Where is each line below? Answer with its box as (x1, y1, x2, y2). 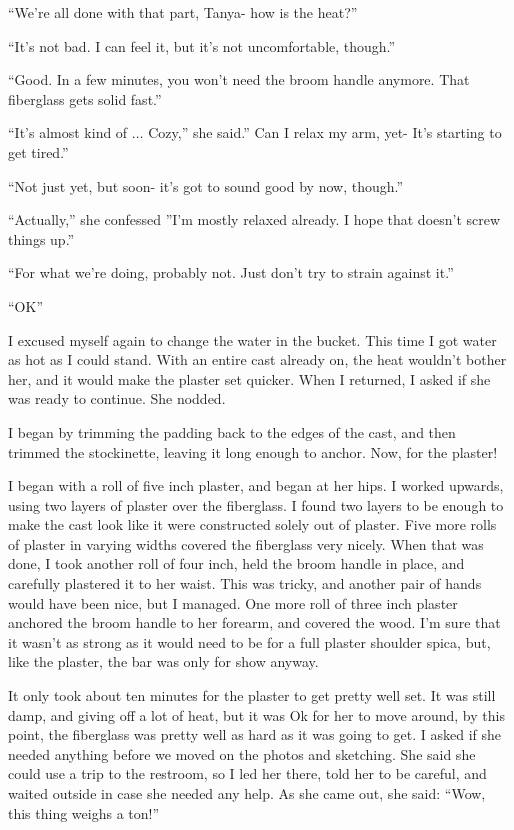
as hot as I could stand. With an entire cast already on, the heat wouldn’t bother (8, 349, 507, 370)
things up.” (8, 228, 75, 249)
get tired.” (8, 141, 69, 162)
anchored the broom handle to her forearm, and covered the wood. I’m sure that (8, 612, 501, 633)
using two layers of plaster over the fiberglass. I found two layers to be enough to (8, 494, 504, 515)
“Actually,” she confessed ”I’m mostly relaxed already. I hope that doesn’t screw (8, 209, 501, 230)
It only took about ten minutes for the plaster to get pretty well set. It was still (8, 685, 496, 706)
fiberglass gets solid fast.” (8, 88, 162, 109)
